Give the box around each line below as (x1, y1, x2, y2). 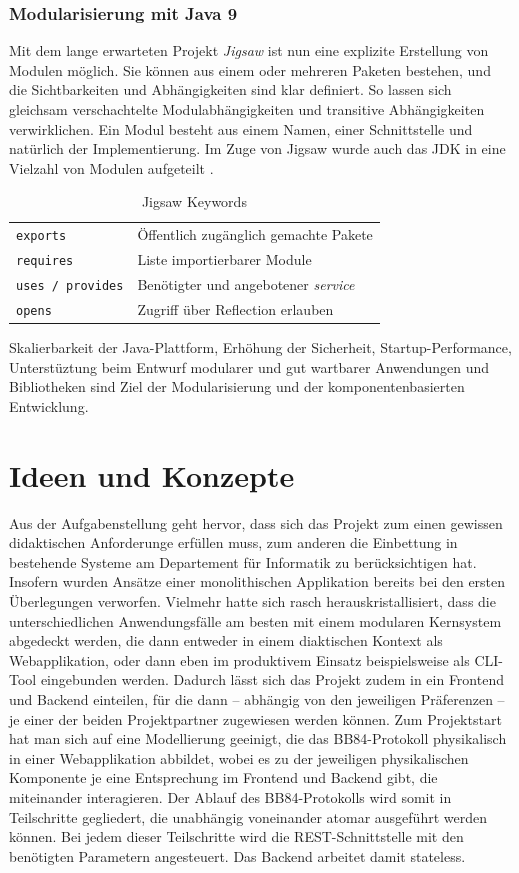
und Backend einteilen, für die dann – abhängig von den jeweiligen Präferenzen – (9, 688, 505, 709)
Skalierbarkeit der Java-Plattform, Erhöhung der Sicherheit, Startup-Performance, (9, 337, 512, 358)
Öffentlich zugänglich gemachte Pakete (137, 224, 373, 245)
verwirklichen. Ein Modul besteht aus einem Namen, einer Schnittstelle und (9, 118, 473, 139)
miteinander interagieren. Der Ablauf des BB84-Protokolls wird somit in (9, 786, 452, 807)
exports (16, 229, 67, 244)
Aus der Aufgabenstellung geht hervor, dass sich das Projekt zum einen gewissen (9, 512, 503, 533)
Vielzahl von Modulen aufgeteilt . (9, 157, 214, 178)
